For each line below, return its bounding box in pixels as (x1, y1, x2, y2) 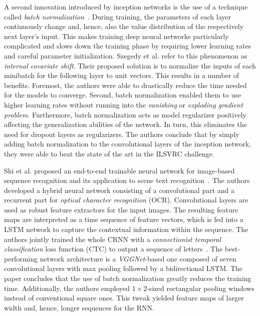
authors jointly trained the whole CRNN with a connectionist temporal (4, 233, 221, 244)
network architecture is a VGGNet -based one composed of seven (40, 253, 236, 263)
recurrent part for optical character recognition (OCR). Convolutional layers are (4, 194, 248, 205)
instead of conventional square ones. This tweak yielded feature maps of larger (4, 292, 244, 303)
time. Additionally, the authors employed (4, 282, 130, 293)
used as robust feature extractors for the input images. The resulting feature (4, 204, 238, 214)
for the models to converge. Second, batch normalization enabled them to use (4, 89, 241, 100)
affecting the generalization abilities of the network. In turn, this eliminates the (4, 119, 247, 129)
